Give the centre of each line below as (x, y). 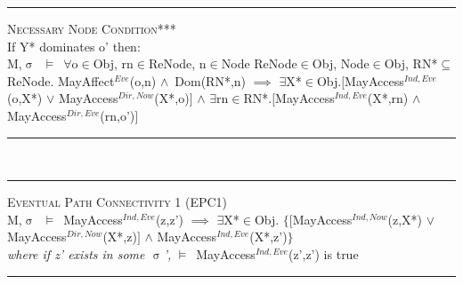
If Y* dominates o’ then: (74, 46)
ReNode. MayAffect (61, 80)
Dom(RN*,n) (211, 80)
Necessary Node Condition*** (92, 28)
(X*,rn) (388, 98)
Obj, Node (341, 63)
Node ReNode (259, 63)
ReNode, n (177, 63)
